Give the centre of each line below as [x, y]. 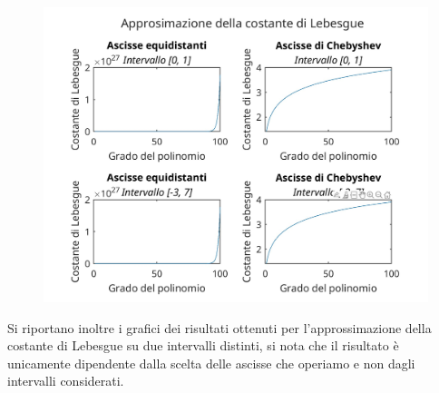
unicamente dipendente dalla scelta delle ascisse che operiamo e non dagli [211, 363]
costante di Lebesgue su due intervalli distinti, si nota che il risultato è [203, 345]
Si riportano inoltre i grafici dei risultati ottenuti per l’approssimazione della [219, 327]
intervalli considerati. [66, 381]
